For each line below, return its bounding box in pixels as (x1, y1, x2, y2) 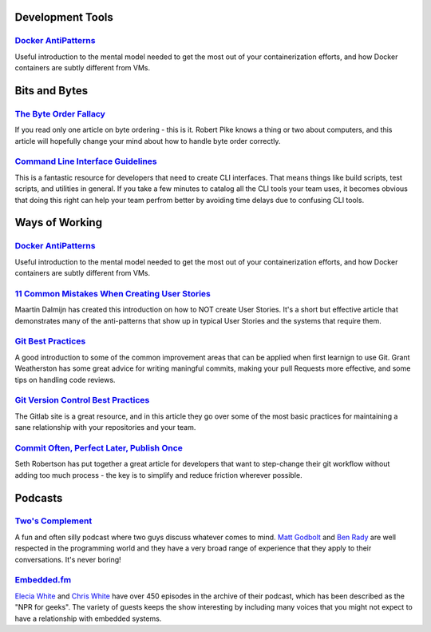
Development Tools (14, 10, 113, 24)
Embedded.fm (14, 574, 72, 586)
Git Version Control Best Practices (14, 395, 150, 406)
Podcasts (14, 491, 63, 505)
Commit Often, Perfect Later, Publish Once (14, 442, 184, 453)
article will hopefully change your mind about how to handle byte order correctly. (14, 136, 281, 145)
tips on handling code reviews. (14, 375, 116, 384)
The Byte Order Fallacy (14, 108, 105, 119)
